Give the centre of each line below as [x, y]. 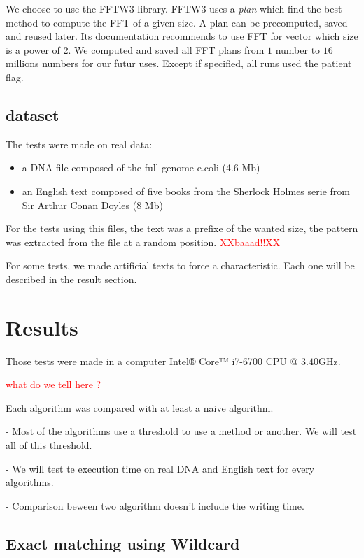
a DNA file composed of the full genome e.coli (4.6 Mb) [141, 167]
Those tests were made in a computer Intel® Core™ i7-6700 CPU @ [152, 360]
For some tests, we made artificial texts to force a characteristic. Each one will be [180, 265]
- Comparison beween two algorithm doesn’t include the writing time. [155, 505]
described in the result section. [71, 279]
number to [298, 49]
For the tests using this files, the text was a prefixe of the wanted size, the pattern [182, 228]
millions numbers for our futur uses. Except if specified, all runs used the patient [179, 63]
